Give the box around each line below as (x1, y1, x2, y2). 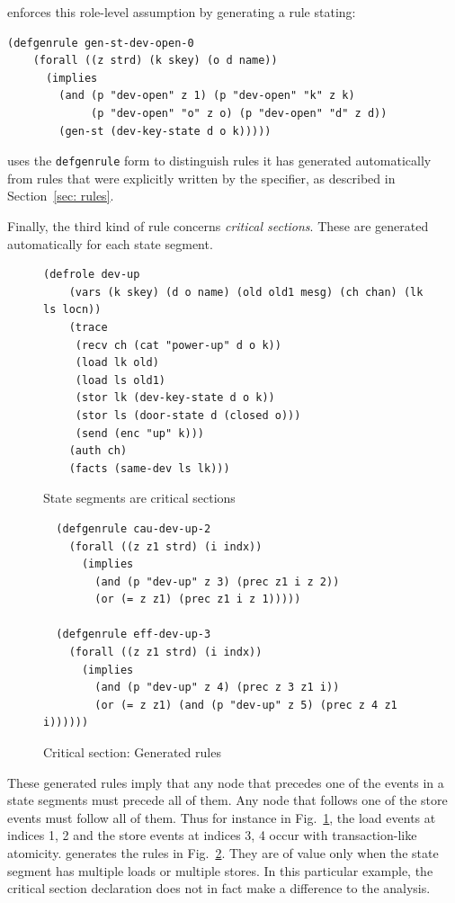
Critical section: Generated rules (43, 743, 221, 762)
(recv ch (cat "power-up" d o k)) (75, 338, 281, 352)
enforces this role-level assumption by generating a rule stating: (7, 3, 356, 21)
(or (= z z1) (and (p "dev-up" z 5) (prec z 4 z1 (94, 698, 397, 711)
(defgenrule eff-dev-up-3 (56, 628, 211, 641)
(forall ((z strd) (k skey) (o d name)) (32, 54, 278, 67)
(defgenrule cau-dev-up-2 (56, 522, 211, 535)
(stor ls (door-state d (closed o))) (75, 408, 301, 422)
